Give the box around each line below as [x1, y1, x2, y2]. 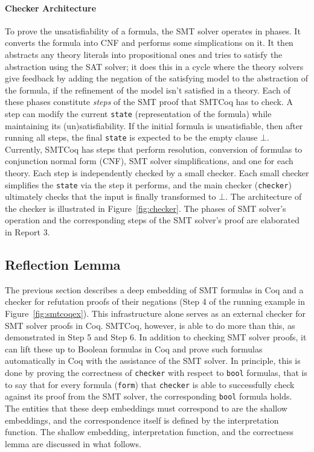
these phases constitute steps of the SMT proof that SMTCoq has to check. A [5, 95, 293, 108]
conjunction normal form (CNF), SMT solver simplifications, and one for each [5, 154, 293, 167]
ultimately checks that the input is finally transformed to [5, 190, 216, 203]
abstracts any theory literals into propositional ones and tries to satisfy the [5, 48, 283, 60]
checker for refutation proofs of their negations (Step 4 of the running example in [5, 295, 306, 308]
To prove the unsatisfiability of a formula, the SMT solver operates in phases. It [5, 24, 301, 37]
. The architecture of [225, 190, 302, 203]
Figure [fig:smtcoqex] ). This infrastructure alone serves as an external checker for [5, 307, 306, 320]
